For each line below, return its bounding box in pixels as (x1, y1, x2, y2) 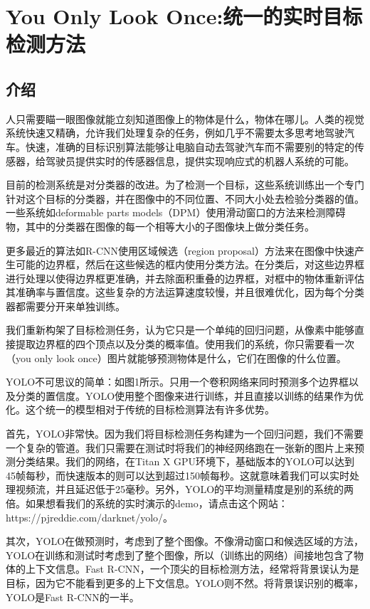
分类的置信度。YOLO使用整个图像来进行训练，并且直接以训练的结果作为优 (15, 388, 364, 403)
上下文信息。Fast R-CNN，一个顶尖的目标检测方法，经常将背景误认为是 (25, 561, 359, 576)
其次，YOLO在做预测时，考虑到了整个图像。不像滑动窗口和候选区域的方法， (6, 534, 364, 549)
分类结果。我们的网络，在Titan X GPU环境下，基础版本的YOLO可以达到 (15, 454, 355, 469)
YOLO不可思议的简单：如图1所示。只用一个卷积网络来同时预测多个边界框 (6, 374, 349, 389)
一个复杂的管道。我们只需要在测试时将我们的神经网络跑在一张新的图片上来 (6, 440, 354, 455)
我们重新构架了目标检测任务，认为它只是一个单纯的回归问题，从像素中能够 (6, 322, 354, 337)
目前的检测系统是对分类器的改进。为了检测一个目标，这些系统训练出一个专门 (6, 177, 364, 192)
